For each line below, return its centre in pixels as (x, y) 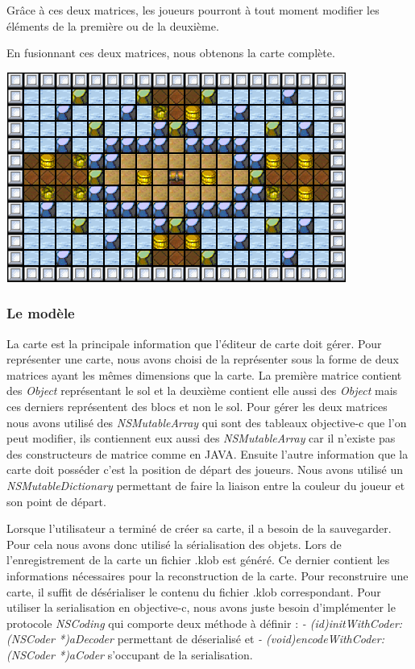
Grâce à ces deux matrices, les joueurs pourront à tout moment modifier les (193, 10)
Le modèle (41, 313)
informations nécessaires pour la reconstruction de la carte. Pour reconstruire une (207, 575)
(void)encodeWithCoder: (326, 639)
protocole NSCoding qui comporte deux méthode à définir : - (156, 623)
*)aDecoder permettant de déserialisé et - (160, 639)
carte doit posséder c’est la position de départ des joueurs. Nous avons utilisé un (205, 470)
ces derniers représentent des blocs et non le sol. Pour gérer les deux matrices (197, 406)
